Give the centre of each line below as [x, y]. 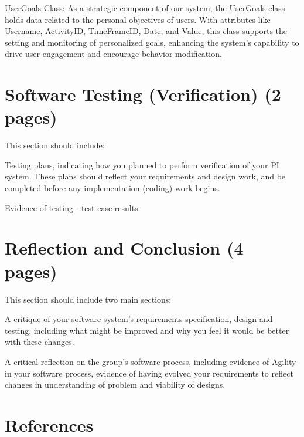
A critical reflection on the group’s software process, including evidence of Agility [151, 361]
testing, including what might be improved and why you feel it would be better [147, 330]
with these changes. [40, 342]
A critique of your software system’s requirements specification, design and [139, 319]
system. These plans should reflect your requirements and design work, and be [145, 176]
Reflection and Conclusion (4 [124, 248]
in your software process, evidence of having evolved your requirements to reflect [149, 373]
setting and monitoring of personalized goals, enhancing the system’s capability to [152, 42]
